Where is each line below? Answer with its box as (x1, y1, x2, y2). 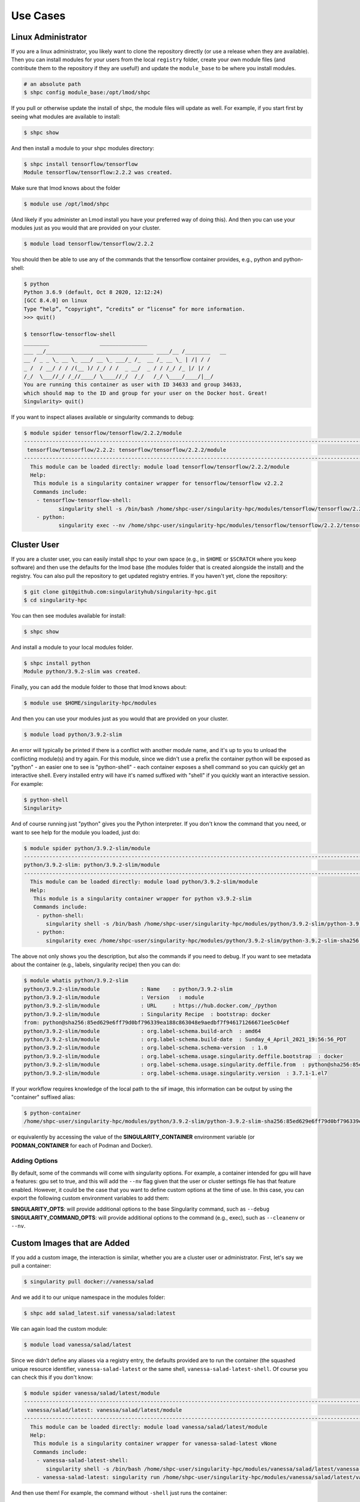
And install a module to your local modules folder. (11, 643, 133, 651)
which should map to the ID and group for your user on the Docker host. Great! (23, 389, 268, 397)
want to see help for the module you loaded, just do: (11, 829, 140, 836)
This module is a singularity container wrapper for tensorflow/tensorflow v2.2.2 (33, 480, 283, 487)
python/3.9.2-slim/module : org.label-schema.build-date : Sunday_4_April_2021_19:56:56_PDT (23, 1036, 347, 1042)
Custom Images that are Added (11, 1238, 130, 1248)
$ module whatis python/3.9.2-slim (23, 977, 128, 984)
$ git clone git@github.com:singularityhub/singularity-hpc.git (23, 588, 217, 595)
